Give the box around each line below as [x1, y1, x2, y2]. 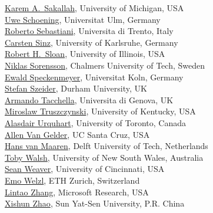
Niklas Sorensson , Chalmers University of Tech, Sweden [5, 59, 205, 71]
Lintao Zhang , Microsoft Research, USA [5, 185, 149, 198]
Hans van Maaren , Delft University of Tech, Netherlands [5, 140, 208, 152]
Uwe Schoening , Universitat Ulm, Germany [5, 13, 161, 25]
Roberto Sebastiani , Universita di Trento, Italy [5, 25, 174, 37]
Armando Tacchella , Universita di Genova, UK [5, 93, 174, 106]
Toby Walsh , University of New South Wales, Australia [5, 151, 204, 163]
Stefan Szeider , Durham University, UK [5, 82, 147, 94]
